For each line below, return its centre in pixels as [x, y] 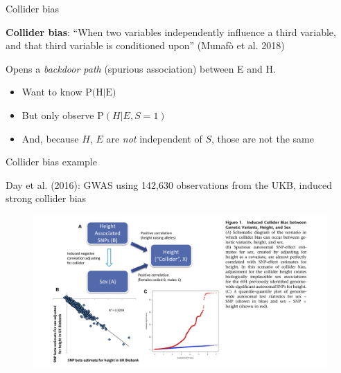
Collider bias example [51, 162]
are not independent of [154, 138]
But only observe [58, 115]
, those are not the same [263, 138]
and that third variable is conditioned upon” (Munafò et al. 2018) [145, 45]
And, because [50, 138]
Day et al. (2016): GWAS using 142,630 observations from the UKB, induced [169, 184]
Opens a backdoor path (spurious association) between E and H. [141, 68]
